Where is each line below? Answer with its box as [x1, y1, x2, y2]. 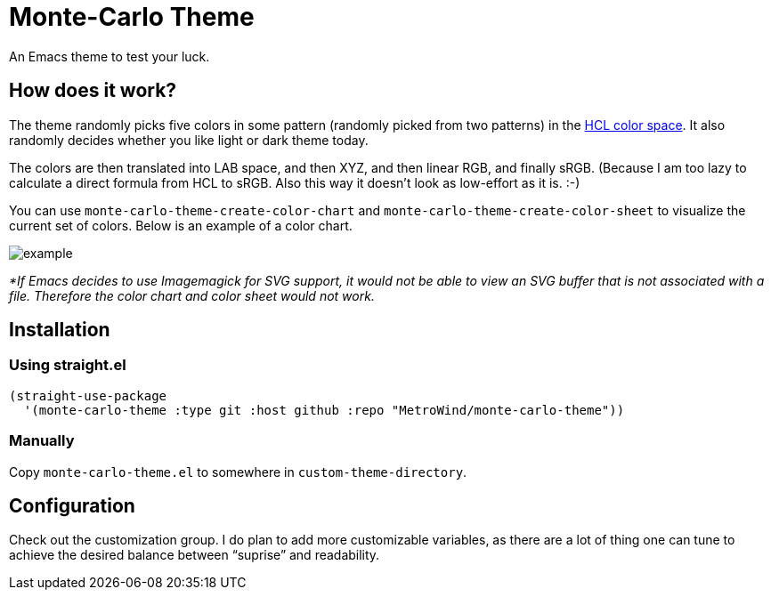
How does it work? [9, 79, 177, 102]
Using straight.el [9, 356, 126, 375]
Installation [9, 319, 110, 342]
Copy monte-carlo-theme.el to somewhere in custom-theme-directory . [9, 464, 467, 480]
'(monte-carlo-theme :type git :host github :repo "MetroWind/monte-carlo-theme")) [23, 402, 625, 417]
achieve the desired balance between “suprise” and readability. [9, 547, 380, 563]
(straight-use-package [9, 388, 167, 403]
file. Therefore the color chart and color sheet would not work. [9, 287, 375, 303]
